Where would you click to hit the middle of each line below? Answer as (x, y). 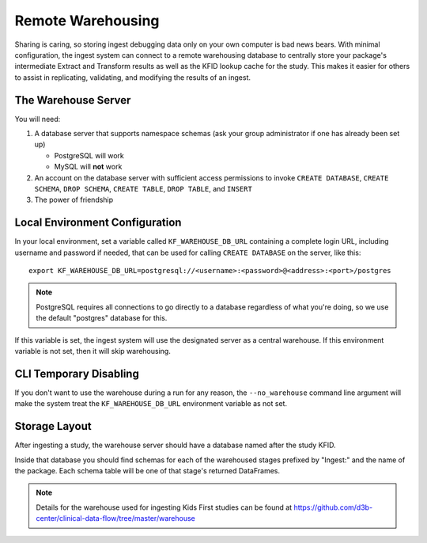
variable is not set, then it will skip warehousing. (93, 351)
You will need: (38, 119)
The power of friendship (74, 200)
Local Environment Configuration (98, 223)
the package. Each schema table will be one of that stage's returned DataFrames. (147, 470)
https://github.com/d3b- (333, 507)
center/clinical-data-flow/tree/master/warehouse (115, 518)
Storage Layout (53, 426)
